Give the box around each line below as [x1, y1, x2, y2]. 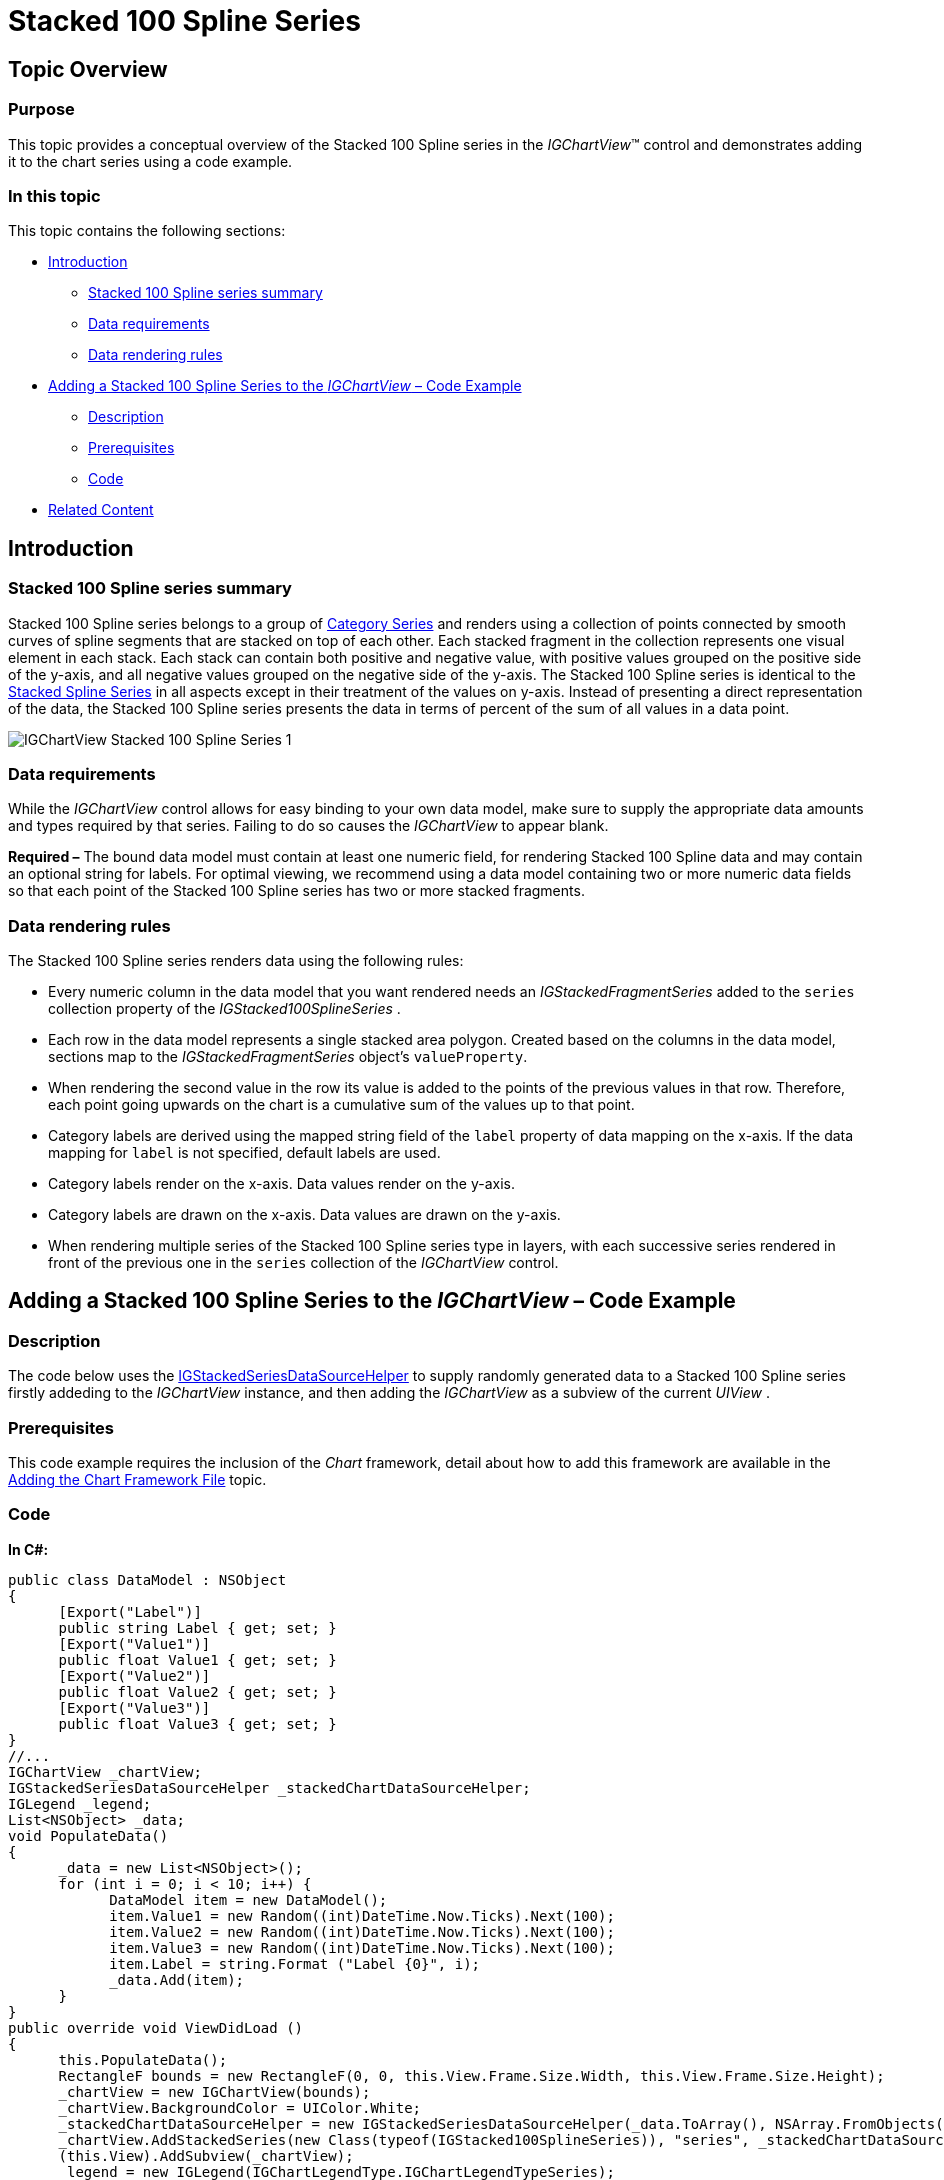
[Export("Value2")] [58, 1667, 211, 1684]
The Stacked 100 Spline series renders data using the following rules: [8, 952, 464, 970]
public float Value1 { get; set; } [58, 1651, 337, 1668]
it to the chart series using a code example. [8, 152, 293, 170]
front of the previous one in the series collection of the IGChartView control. [48, 1254, 559, 1272]
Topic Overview [8, 56, 168, 82]
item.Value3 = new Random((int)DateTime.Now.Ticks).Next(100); [109, 1939, 615, 1956]
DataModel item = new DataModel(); [109, 1891, 388, 1908]
